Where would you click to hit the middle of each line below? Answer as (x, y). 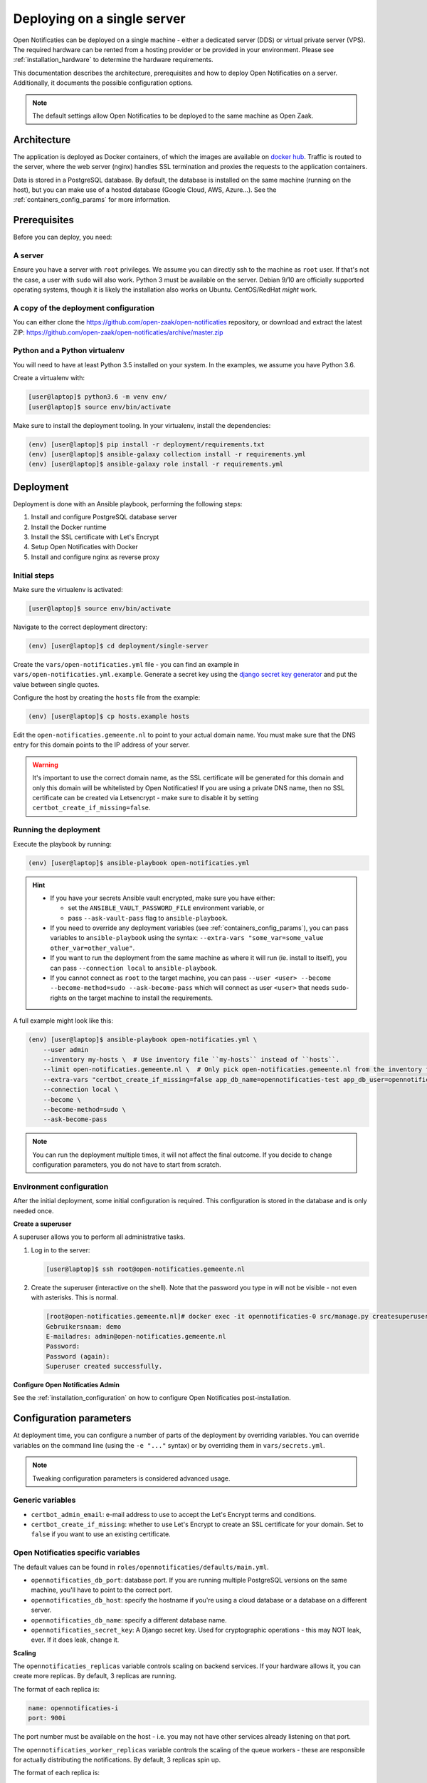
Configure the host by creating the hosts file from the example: (107, 698)
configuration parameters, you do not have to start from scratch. (127, 1165)
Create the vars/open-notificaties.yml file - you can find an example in (126, 664)
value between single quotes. (56, 684)
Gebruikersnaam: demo (84, 1326)
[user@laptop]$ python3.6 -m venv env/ (97, 397)
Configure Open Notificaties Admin (67, 1385)
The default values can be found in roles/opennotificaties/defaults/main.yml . (141, 1567)
